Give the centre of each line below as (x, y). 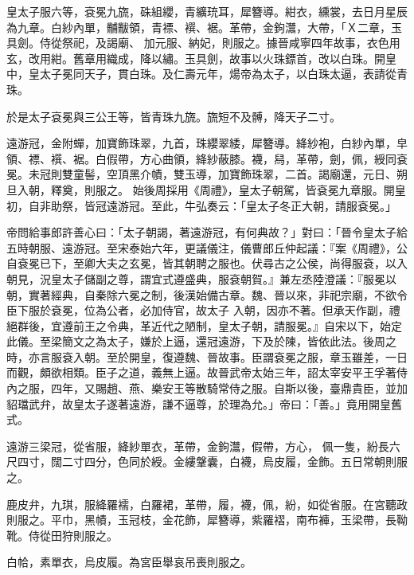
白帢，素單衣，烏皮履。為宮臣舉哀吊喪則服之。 (129, 562)
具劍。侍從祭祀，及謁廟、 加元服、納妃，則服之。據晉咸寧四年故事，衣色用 (203, 43)
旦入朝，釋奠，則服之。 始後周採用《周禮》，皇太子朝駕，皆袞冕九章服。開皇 (206, 189)
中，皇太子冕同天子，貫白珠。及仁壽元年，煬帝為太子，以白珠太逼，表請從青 (207, 74)
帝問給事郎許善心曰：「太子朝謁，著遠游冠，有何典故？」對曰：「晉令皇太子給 (207, 232)
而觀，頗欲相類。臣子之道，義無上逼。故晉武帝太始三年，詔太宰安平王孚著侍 (207, 372)
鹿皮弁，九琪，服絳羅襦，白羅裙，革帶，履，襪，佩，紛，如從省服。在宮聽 (201, 504)
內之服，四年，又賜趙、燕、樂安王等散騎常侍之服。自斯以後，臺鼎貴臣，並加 (207, 388)
